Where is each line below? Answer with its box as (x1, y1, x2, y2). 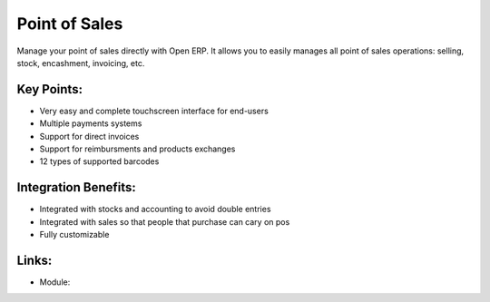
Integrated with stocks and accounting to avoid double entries (39, 204, 271, 215)
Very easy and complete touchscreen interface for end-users (39, 105, 269, 116)
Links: (16, 252, 53, 268)
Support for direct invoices (39, 131, 140, 141)
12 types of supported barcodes (39, 156, 160, 167)
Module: (39, 277, 71, 287)
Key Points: (16, 82, 83, 97)
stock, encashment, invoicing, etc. (16, 57, 145, 68)
